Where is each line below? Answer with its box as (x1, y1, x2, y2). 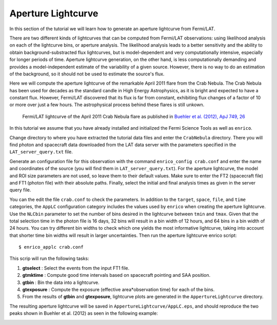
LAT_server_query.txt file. (9, 149, 73, 155)
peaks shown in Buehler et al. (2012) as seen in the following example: (9, 310, 159, 316)
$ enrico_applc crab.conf (18, 244, 84, 250)
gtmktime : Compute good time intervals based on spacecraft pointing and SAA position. (22, 272, 211, 278)
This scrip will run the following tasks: (9, 255, 89, 261)
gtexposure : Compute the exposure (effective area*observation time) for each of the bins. (22, 287, 215, 293)
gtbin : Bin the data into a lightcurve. (22, 279, 100, 286)
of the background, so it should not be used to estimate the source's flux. (9, 71, 165, 77)
